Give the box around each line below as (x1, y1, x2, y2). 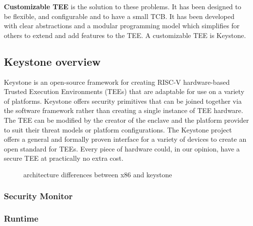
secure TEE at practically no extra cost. (4, 153, 124, 163)
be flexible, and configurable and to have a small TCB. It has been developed (4, 11, 235, 21)
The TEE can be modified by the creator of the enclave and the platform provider (4, 114, 249, 125)
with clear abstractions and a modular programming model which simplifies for (4, 20, 240, 31)
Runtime (4, 212, 38, 225)
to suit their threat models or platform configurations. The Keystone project (4, 124, 232, 134)
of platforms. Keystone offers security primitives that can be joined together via (4, 95, 242, 106)
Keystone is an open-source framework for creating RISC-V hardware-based (4, 76, 230, 87)
